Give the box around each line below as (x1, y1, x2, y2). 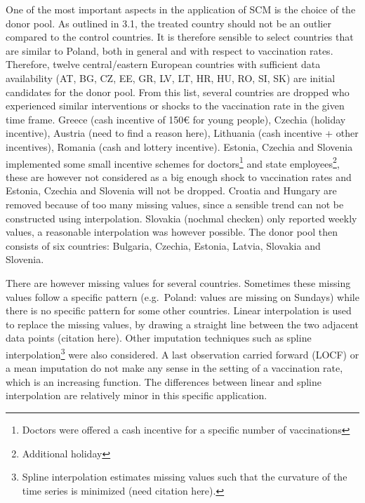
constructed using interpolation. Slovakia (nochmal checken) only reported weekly (6, 210, 357, 225)
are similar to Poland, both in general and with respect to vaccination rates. (6, 43, 333, 58)
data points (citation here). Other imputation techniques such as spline (6, 330, 312, 345)
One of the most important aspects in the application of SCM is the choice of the (6, 2, 356, 16)
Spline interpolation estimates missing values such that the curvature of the (22, 469, 347, 484)
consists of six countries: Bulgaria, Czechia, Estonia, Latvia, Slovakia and (6, 238, 321, 253)
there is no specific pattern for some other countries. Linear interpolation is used (6, 303, 352, 318)
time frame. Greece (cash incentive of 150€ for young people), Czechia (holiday (6, 112, 346, 126)
